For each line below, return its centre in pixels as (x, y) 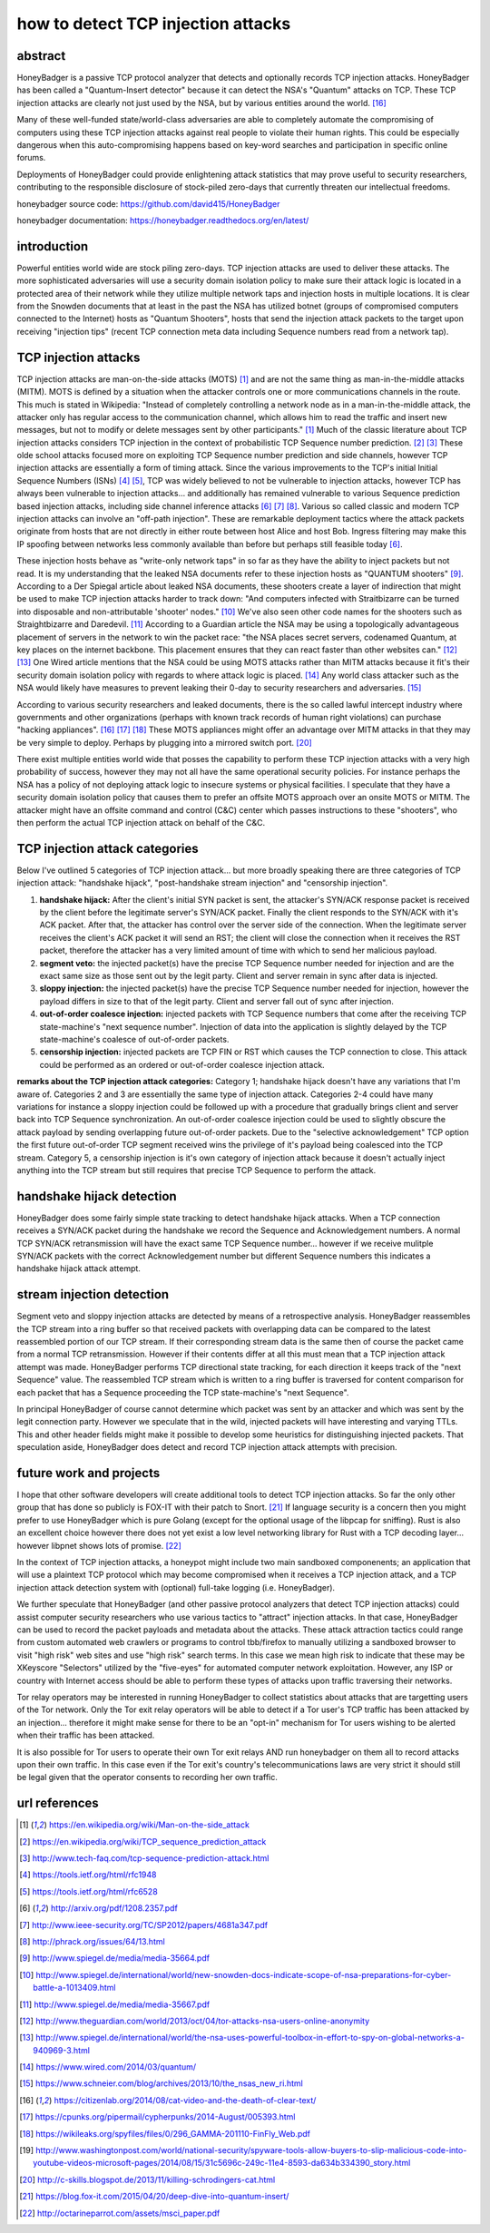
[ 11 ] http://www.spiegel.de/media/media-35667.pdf (115, 2004)
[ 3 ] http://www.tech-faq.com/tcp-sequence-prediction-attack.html (144, 1858)
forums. (31, 158)
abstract (41, 56)
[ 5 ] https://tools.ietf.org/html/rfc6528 (88, 1891)
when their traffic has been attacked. (86, 1735)
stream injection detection (93, 1294)
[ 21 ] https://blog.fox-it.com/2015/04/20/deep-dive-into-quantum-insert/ (154, 2197)
